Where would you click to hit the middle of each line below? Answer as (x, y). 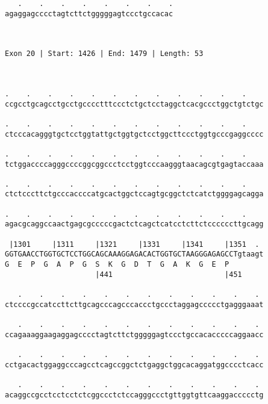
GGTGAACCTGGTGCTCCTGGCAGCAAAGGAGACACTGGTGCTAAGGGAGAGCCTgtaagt (134, 254)
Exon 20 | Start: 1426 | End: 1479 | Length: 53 (104, 54)
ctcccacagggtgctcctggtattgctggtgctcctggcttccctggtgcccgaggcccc (134, 134)
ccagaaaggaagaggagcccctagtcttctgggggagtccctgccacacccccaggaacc (134, 334)
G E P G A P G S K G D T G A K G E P (117, 265)
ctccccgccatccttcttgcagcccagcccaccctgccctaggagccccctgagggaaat (134, 304)
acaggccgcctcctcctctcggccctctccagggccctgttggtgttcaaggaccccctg (134, 395)
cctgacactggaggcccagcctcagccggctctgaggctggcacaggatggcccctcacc (134, 365)
